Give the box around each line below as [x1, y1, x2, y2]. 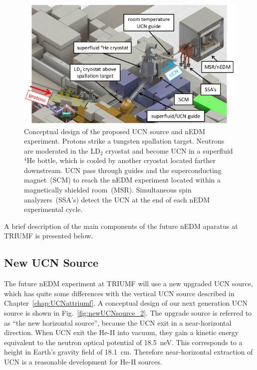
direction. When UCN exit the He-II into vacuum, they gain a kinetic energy [4, 327, 239, 338]
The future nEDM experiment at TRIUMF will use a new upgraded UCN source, [4, 278, 253, 289]
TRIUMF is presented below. [4, 230, 93, 241]
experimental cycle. [24, 204, 83, 214]
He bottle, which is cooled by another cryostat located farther [26, 155, 216, 166]
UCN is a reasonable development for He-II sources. [4, 356, 162, 367]
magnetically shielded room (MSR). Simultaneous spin [24, 185, 192, 195]
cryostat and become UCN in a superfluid [105, 145, 233, 156]
